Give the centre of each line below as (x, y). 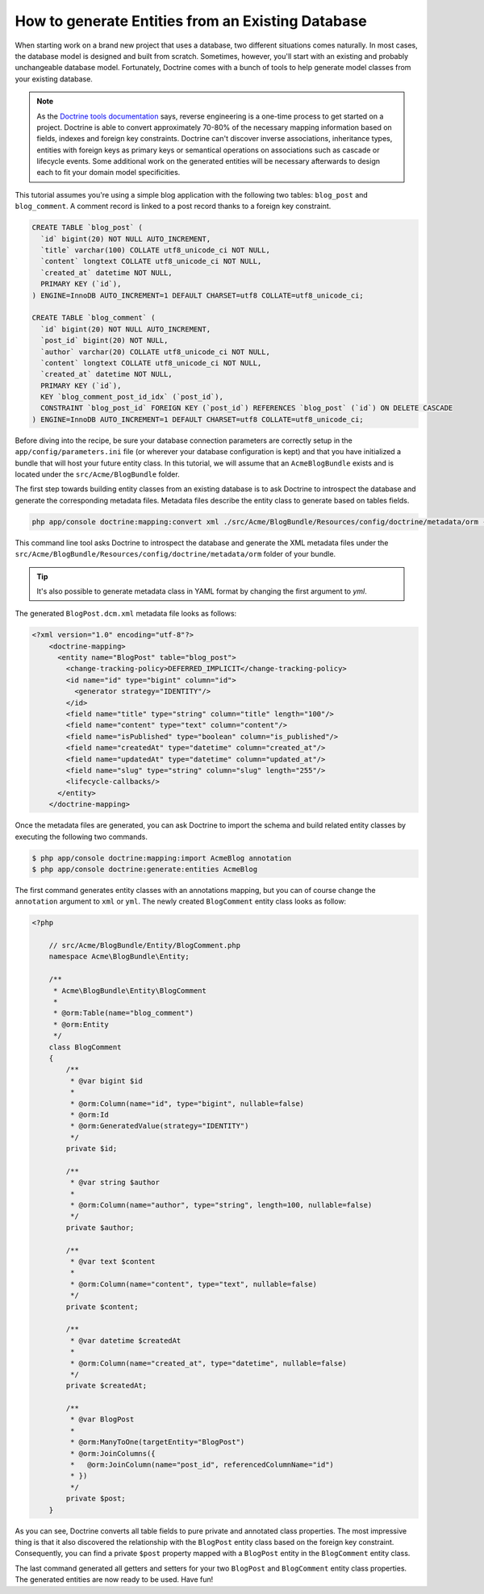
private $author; (100, 1227)
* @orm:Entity (81, 1024)
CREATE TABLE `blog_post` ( (87, 227)
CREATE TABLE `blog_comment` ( (94, 318)
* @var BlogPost (102, 1419)
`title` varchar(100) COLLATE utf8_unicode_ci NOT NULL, (155, 250)
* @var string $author (115, 1183)
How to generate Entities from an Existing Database (191, 21)
